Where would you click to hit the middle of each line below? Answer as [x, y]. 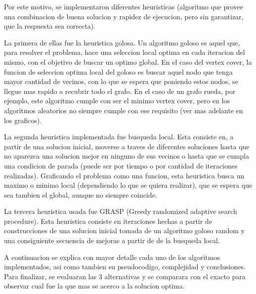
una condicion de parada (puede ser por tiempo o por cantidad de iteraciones [121, 165]
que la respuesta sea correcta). [50, 26]
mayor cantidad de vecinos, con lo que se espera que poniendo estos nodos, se [121, 81]
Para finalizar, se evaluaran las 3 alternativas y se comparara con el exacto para [125, 276]
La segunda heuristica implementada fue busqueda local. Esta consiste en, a [119, 137]
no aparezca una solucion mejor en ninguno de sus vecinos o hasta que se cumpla [127, 156]
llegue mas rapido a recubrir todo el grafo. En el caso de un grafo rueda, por [120, 91]
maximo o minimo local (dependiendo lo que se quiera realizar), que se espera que [128, 185]
